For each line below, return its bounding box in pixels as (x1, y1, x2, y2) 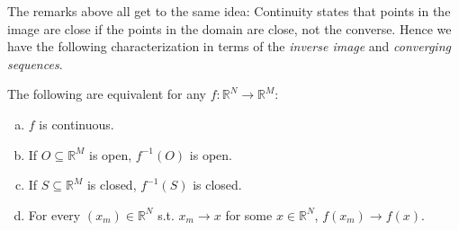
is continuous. (39, 114, 114, 133)
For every (28, 205, 81, 224)
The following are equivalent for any (7, 84, 206, 103)
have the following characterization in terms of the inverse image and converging (7, 37, 451, 56)
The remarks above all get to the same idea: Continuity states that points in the (7, 2, 451, 20)
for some (225, 205, 273, 224)
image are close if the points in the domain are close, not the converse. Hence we (7, 19, 452, 38)
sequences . (7, 54, 63, 73)
